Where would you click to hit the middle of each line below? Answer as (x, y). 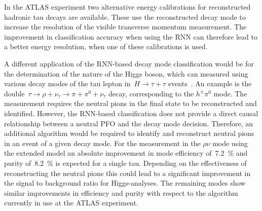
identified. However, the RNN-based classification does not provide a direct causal (131, 113)
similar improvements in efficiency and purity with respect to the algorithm (121, 192)
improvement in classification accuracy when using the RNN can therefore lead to (131, 36)
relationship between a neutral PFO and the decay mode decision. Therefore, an (129, 123)
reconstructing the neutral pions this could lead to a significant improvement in (127, 173)
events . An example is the (210, 83)
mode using (230, 143)
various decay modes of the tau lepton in (67, 83)
